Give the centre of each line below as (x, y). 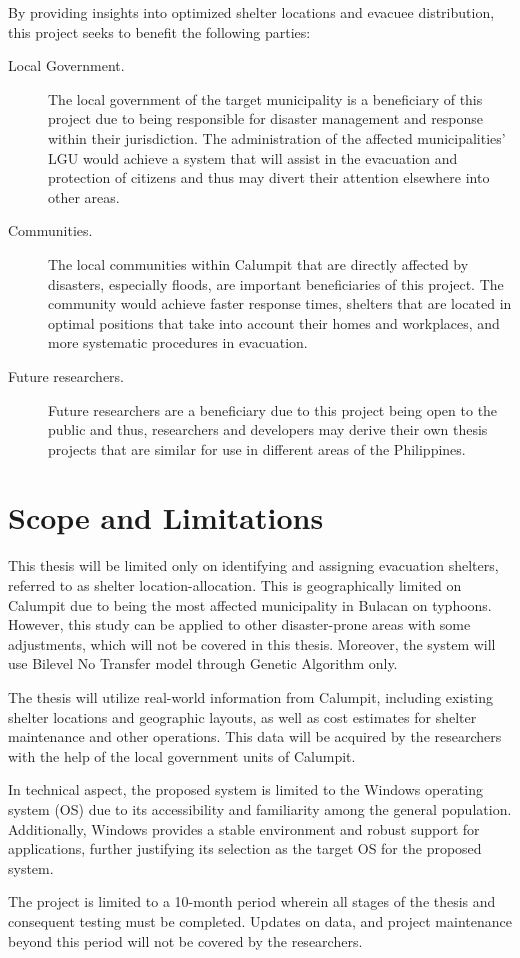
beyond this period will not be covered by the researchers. (185, 940)
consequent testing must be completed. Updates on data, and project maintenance (260, 920)
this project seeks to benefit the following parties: (159, 31)
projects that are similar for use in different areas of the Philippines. (257, 448)
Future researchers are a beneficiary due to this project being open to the (273, 409)
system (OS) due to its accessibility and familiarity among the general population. (260, 808)
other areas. (84, 196)
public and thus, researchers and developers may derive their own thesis (268, 429)
